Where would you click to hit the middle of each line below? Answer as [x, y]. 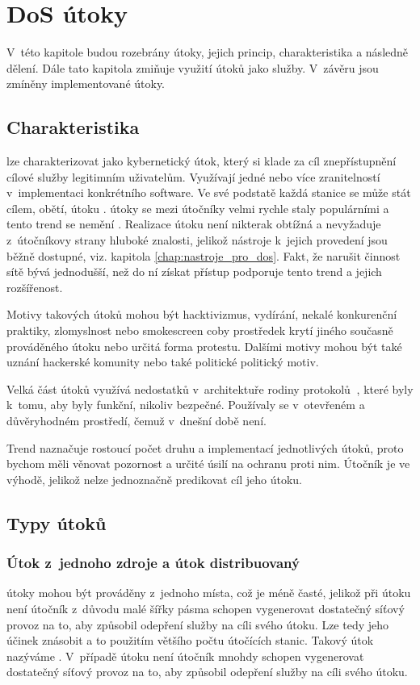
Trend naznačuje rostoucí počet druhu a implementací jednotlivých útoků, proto [205, 447]
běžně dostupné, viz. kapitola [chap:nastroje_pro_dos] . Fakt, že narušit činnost [204, 255]
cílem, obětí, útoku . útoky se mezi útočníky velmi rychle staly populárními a [198, 208]
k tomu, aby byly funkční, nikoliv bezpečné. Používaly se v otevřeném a [186, 405]
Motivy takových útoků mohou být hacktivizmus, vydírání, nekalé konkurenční [202, 314]
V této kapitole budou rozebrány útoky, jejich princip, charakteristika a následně [208, 52]
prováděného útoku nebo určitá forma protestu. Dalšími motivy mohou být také [204, 346]
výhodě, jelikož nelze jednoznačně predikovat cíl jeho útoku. [155, 479]
